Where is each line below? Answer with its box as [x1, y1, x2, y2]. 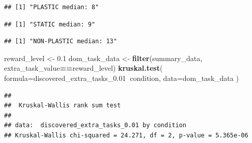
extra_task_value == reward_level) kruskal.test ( [4, 63, 163, 73]
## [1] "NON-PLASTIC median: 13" [4, 38, 117, 45]
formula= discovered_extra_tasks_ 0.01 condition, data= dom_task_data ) [4, 72, 239, 83]
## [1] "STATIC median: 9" [4, 20, 95, 28]
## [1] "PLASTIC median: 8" [4, 4, 99, 11]
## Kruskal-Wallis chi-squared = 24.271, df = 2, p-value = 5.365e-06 [4, 131, 248, 139]
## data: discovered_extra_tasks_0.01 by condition [4, 122, 186, 129]
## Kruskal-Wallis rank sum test [4, 102, 121, 109]
